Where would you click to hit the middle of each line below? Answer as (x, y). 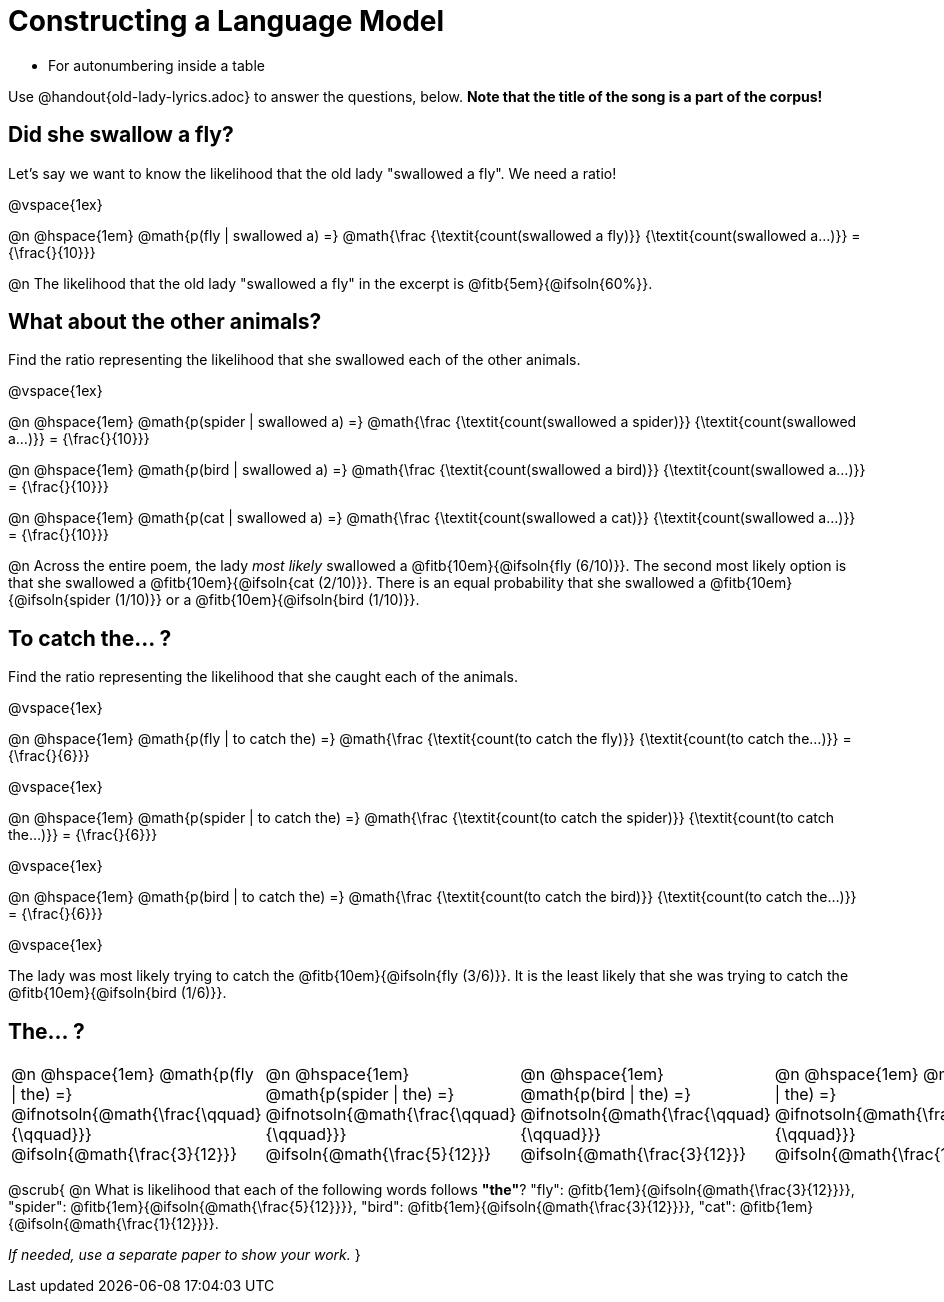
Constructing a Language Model (226, 21)
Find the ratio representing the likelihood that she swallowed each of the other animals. (294, 360)
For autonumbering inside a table (156, 65)
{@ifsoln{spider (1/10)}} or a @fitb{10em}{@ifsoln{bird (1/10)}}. (214, 600)
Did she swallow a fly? (121, 135)
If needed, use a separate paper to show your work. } (184, 1255)
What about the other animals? (165, 322)
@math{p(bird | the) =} (605, 1094)
